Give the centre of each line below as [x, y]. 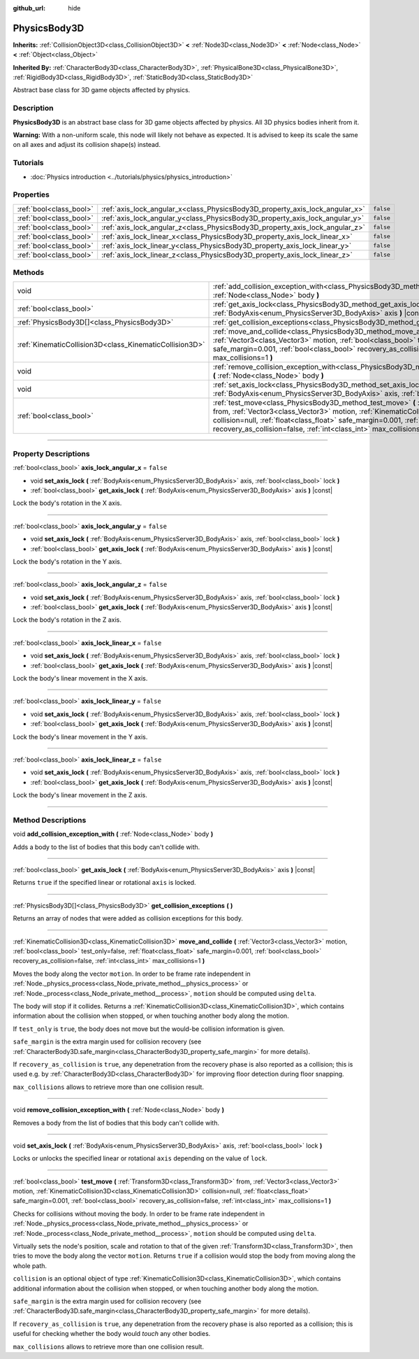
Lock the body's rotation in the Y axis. [67, 561]
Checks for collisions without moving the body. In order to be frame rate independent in [139, 1214]
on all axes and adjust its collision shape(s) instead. [87, 145]
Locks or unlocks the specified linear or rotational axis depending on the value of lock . [140, 1158]
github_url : [29, 8]
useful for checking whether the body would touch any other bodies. [112, 1334]
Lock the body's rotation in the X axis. [67, 503]
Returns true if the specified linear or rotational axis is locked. [104, 883]
